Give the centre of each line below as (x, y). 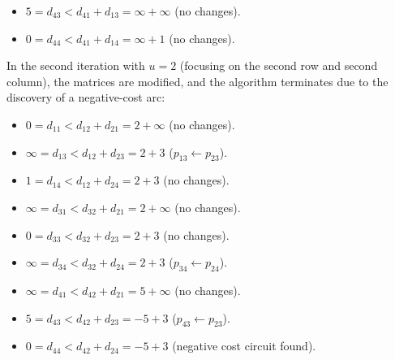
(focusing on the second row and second (279, 65)
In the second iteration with (76, 65)
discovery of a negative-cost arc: (86, 97)
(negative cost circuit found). (244, 346)
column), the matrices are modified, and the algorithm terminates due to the (197, 81)
